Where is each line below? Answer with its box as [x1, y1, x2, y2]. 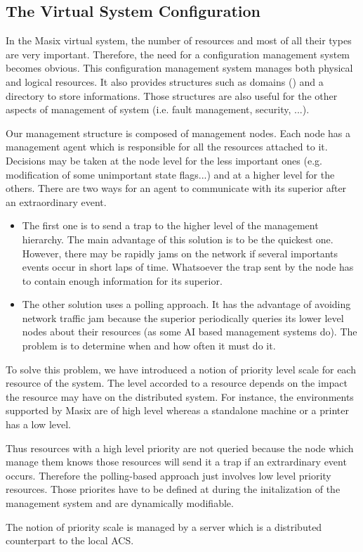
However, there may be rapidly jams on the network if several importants [22, 245, 338, 260]
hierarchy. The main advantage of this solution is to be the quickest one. [22, 231, 334, 246]
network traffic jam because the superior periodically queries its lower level [22, 310, 344, 325]
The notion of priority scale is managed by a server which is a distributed [6, 519, 322, 534]
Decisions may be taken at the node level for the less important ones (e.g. [6, 153, 322, 167]
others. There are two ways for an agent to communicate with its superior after [6, 181, 347, 195]
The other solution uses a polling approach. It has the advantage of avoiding [22, 297, 351, 312]
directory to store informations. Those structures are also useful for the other [6, 88, 338, 103]
